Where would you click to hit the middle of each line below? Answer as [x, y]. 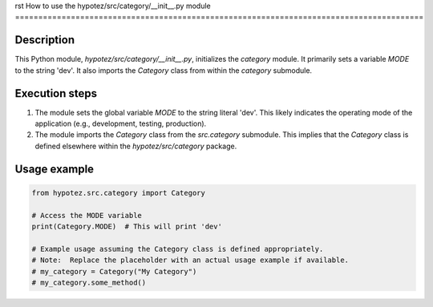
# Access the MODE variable [87, 215]
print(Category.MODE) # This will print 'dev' [127, 226]
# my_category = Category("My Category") [114, 271]
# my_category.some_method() [89, 282]
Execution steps [56, 93]
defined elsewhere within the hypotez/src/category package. [136, 146]
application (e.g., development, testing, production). [121, 123]
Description [45, 40]
